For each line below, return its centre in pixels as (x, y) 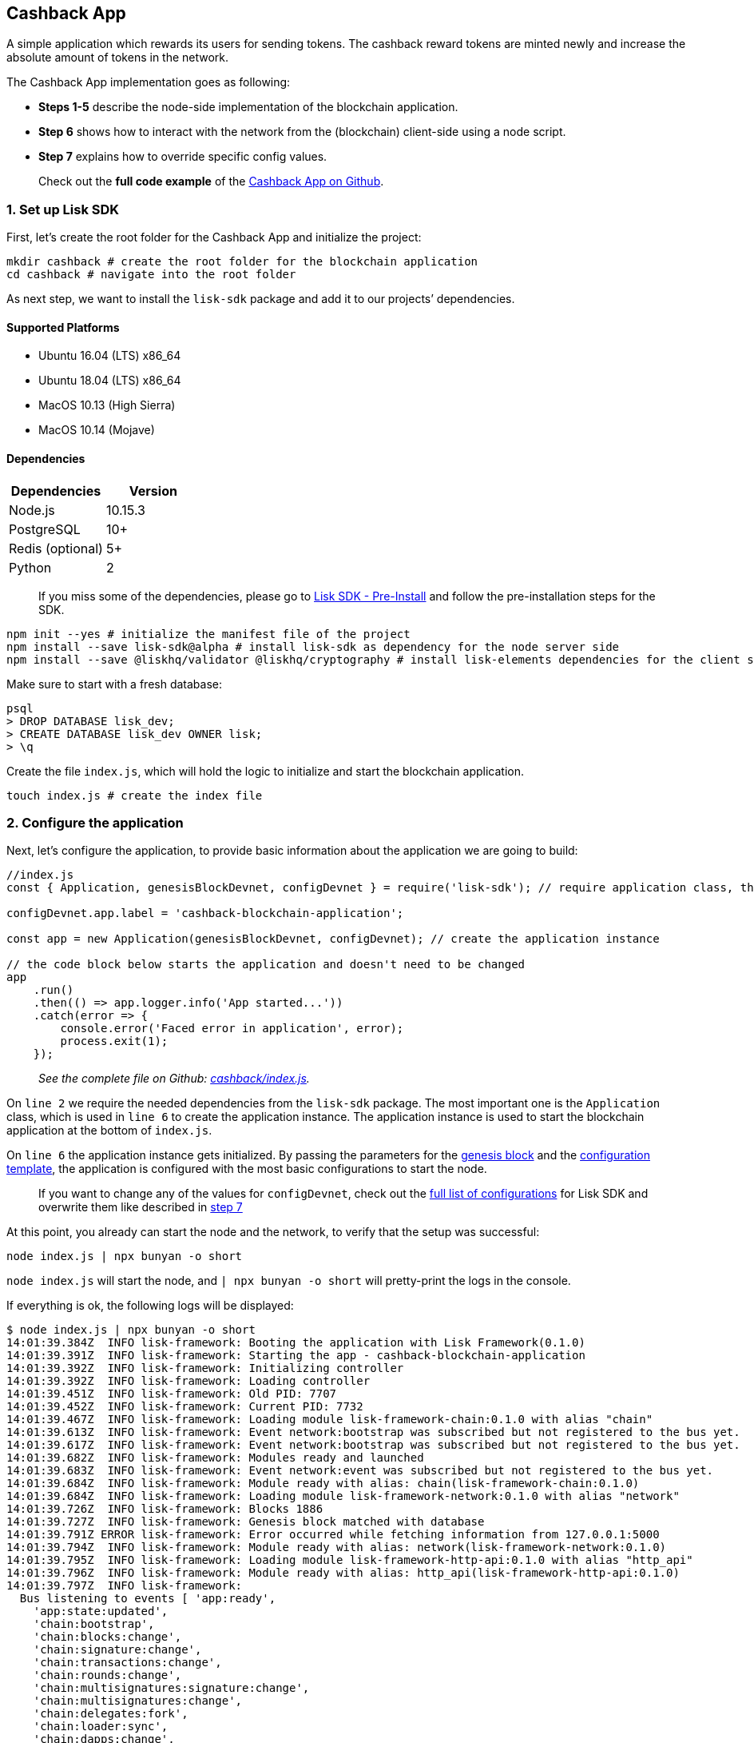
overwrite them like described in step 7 (141, 1207)
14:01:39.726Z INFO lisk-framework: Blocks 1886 (165, 1509)
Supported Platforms (63, 327)
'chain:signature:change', (117, 1650)
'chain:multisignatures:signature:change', (171, 1688)
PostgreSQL (45, 529)
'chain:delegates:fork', (111, 1714)
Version (153, 491)
